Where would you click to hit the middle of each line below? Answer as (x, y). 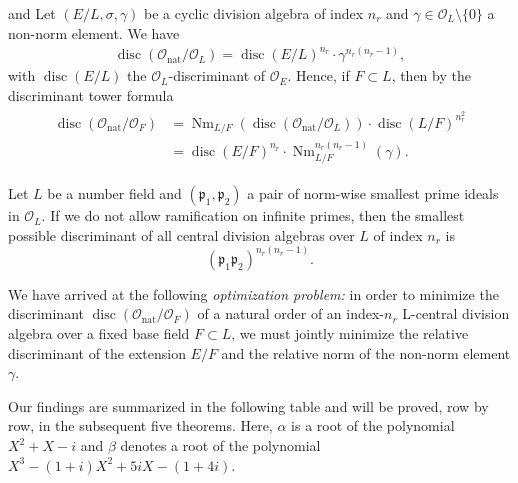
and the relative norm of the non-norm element (366, 352)
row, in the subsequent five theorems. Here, (140, 425)
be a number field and (114, 193)
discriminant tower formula (91, 94)
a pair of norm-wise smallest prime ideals (373, 193)
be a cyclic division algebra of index (254, 13)
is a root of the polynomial (373, 425)
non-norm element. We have (94, 32)
